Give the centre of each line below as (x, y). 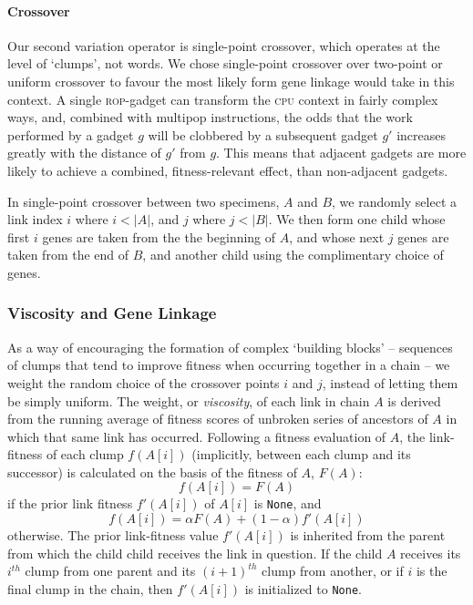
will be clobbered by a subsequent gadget (263, 134)
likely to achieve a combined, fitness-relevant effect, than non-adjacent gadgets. (228, 170)
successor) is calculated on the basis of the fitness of (152, 472)
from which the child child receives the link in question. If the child (195, 553)
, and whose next (337, 236)
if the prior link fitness (70, 503)
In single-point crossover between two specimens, (144, 201)
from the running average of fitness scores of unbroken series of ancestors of (218, 419)
